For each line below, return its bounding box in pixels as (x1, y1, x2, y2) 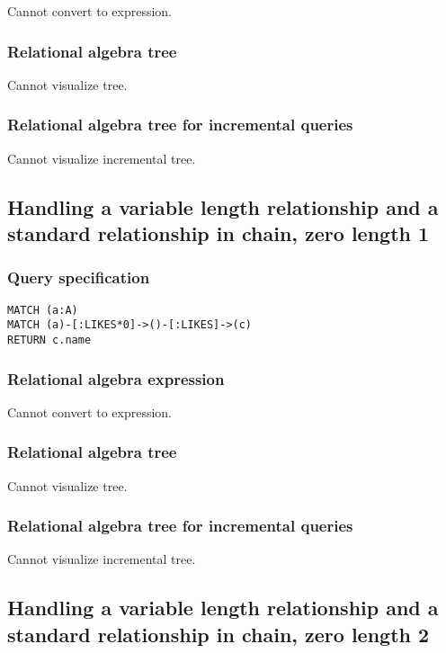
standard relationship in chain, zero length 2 (7, 620, 430, 648)
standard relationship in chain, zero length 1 (7, 219, 430, 246)
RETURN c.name (7, 333, 92, 346)
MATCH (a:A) (7, 303, 78, 317)
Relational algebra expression (7, 367, 225, 389)
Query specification (7, 266, 150, 289)
